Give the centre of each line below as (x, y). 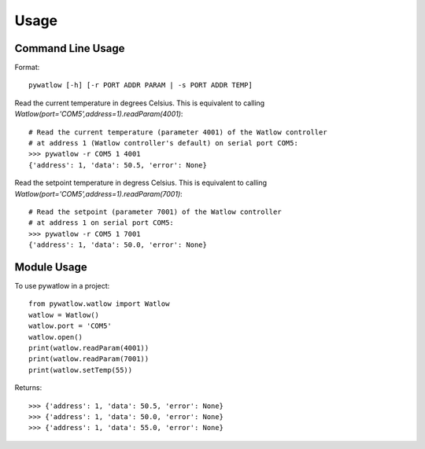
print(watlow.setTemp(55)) (81, 370)
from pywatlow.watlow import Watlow (99, 304)
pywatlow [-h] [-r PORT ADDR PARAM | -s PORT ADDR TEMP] (141, 85)
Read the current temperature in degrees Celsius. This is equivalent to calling (140, 103)
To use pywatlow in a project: (62, 286)
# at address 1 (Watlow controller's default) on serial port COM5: (163, 143)
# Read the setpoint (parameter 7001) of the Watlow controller (155, 212)
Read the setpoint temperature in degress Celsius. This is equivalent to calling (141, 183)
